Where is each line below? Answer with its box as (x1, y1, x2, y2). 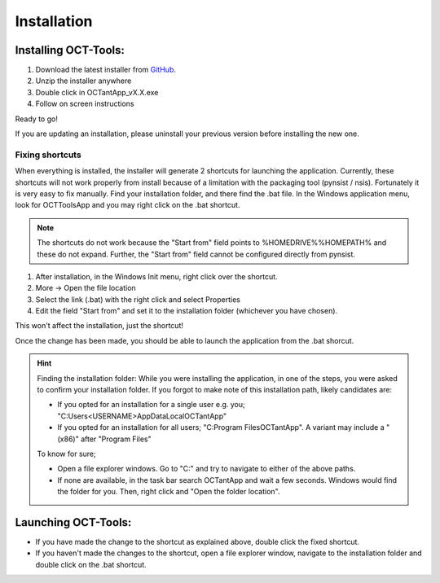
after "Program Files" (80, 434, 152, 444)
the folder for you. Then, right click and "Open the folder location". (57, 487, 280, 497)
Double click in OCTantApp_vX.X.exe (35, 87, 159, 97)
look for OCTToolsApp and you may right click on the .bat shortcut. (15, 200, 240, 210)
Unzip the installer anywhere (35, 76, 132, 85)
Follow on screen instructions (35, 99, 134, 109)
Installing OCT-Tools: (15, 43, 125, 57)
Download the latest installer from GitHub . (35, 65, 177, 75)
